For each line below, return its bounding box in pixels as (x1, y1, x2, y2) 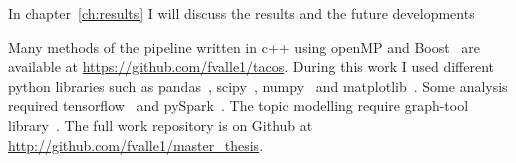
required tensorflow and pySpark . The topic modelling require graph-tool (8, 95, 469, 116)
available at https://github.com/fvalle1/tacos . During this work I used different (8, 56, 494, 77)
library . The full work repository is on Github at (8, 114, 313, 135)
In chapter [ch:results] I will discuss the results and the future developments (8, 3, 475, 23)
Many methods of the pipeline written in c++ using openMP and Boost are (8, 36, 481, 57)
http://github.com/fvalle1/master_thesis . (8, 134, 264, 155)
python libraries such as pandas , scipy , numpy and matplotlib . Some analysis (8, 75, 508, 96)
